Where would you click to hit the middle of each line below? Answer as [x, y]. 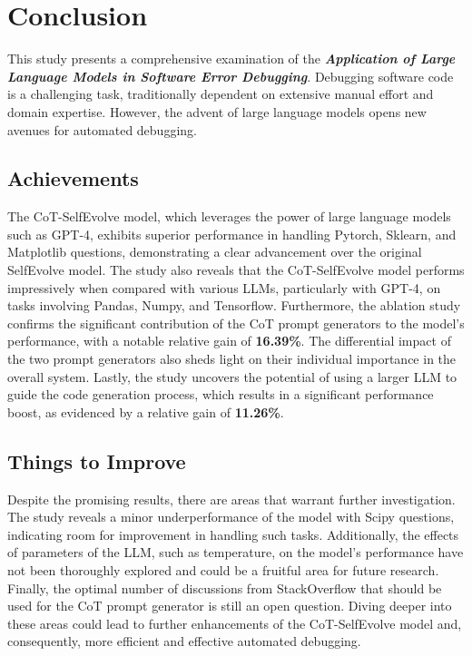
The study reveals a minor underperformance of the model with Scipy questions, [231, 517]
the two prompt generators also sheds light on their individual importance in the [232, 359]
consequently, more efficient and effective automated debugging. [184, 641]
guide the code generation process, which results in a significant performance [221, 394]
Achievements [73, 178]
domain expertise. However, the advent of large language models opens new [217, 111]
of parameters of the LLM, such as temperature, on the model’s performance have [236, 552]
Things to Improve [97, 460]
